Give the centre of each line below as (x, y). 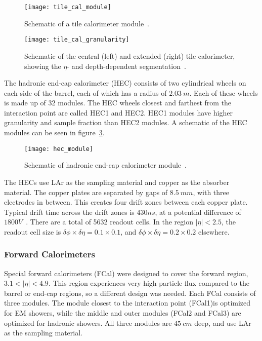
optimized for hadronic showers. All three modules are (88, 323)
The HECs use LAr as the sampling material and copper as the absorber (117, 182)
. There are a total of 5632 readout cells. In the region (110, 222)
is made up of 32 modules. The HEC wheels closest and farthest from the (118, 103)
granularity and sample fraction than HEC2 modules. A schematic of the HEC (126, 122)
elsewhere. (214, 231)
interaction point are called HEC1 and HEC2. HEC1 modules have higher (118, 112)
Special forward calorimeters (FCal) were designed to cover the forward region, (126, 273)
